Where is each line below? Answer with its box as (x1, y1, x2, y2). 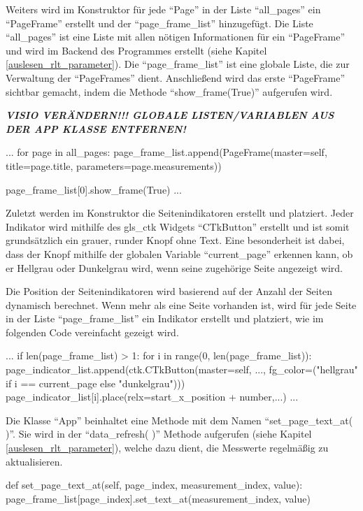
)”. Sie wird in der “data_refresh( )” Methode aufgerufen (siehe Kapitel (6, 426, 312, 441)
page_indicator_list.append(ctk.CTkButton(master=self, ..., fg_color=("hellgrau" (6, 362, 358, 377)
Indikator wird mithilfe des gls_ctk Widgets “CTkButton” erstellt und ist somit (6, 219, 350, 233)
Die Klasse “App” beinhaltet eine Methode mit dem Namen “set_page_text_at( (6, 412, 353, 427)
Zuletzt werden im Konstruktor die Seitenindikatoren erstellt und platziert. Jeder (6, 206, 354, 220)
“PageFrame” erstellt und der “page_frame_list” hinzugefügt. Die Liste (6, 15, 313, 30)
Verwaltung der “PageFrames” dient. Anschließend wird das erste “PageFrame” (6, 70, 346, 85)
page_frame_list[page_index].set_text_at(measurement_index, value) (6, 491, 311, 505)
